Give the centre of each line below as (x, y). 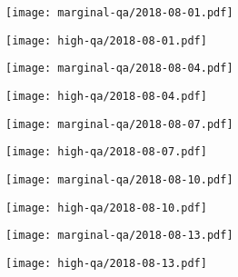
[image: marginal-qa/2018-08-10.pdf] (119, 179)
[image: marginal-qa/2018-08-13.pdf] (119, 236)
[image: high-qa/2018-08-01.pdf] (106, 40)
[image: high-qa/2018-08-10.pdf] (106, 208)
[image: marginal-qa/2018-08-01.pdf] (119, 13)
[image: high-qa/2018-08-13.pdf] (106, 263)
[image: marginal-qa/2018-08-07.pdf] (119, 124)
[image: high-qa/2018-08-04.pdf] (106, 96)
